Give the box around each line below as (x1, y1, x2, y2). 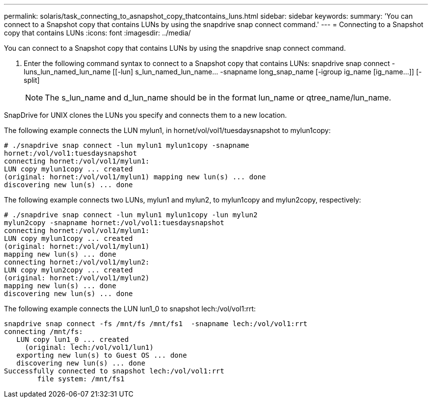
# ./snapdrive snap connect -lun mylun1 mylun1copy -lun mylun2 (4, 211, 258, 219)
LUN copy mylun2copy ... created (4, 266, 133, 274)
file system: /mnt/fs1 (37, 375, 125, 383)
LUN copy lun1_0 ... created (16, 335, 129, 343)
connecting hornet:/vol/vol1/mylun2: (4, 258, 150, 266)
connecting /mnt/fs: (4, 328, 83, 335)
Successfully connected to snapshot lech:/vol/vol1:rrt (4, 367, 224, 375)
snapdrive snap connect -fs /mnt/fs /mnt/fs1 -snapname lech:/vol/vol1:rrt (4, 320, 308, 328)
